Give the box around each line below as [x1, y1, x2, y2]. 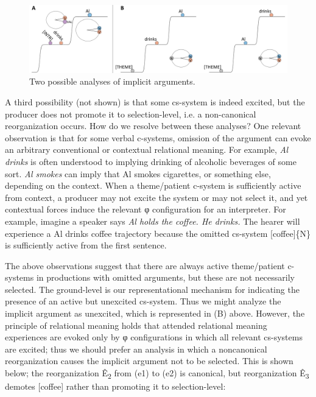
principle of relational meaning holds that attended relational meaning [5, 318, 267, 331]
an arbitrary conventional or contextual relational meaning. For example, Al [5, 143, 289, 156]
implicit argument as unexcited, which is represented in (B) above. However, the [5, 307, 305, 320]
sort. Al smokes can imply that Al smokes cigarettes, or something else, [5, 167, 271, 180]
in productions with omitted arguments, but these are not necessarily [36, 271, 295, 284]
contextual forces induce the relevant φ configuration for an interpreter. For [5, 203, 286, 216]
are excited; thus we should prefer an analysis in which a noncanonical [5, 342, 267, 355]
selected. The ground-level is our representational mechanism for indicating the [5, 283, 300, 295]
